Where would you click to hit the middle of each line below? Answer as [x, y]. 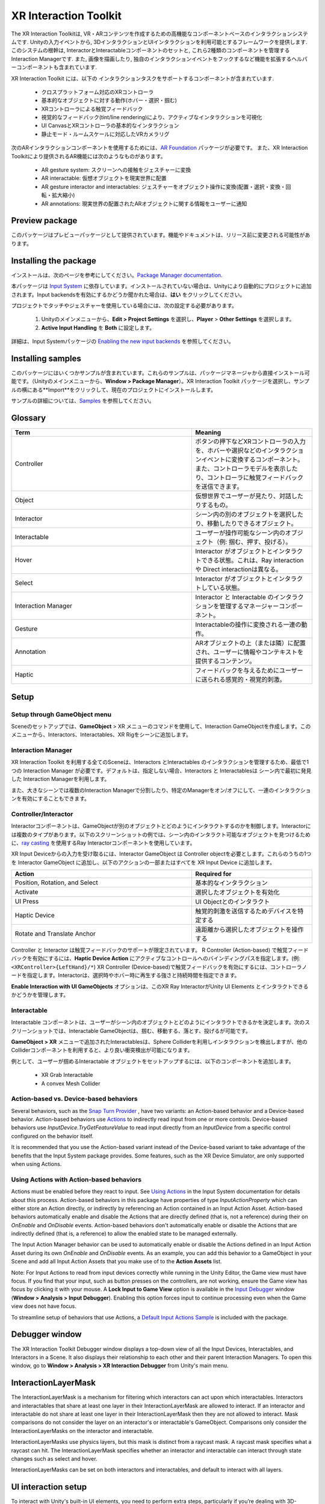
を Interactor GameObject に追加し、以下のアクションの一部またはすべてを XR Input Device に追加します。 [143, 862]
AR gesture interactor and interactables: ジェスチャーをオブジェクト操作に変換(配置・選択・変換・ [163, 186]
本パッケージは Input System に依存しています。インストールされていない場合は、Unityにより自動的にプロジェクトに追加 [162, 286]
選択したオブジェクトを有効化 [237, 892]
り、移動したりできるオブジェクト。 [246, 523]
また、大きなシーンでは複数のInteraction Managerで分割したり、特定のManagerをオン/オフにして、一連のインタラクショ [161, 790]
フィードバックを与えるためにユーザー [249, 671]
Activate [26, 892]
